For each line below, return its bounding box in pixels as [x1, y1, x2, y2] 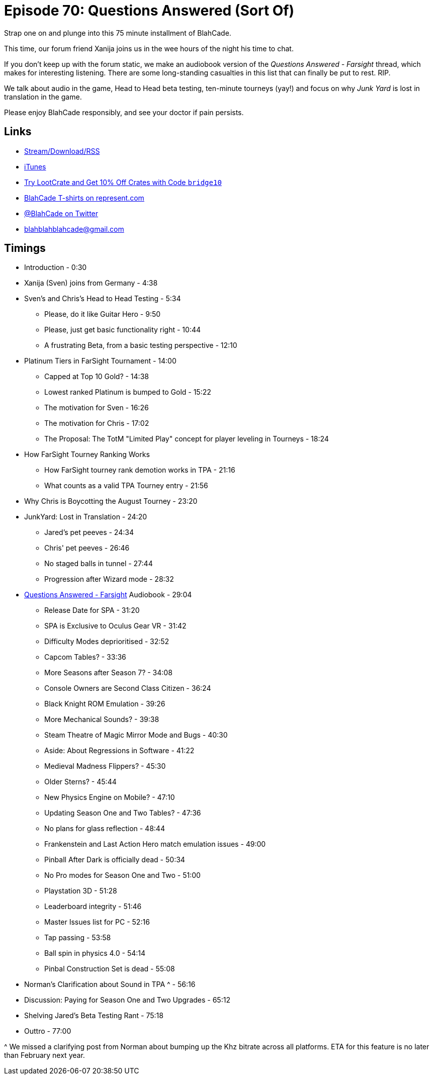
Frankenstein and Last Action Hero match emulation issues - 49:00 [44, 840, 266, 849]
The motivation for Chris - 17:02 [44, 419, 149, 428]
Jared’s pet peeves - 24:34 [44, 528, 134, 537]
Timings [4, 242, 46, 255]
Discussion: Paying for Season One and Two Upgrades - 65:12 [24, 996, 230, 1005]
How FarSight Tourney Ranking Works [24, 450, 150, 459]
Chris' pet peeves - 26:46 [44, 544, 130, 553]
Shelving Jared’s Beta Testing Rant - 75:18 [24, 1011, 163, 1020]
